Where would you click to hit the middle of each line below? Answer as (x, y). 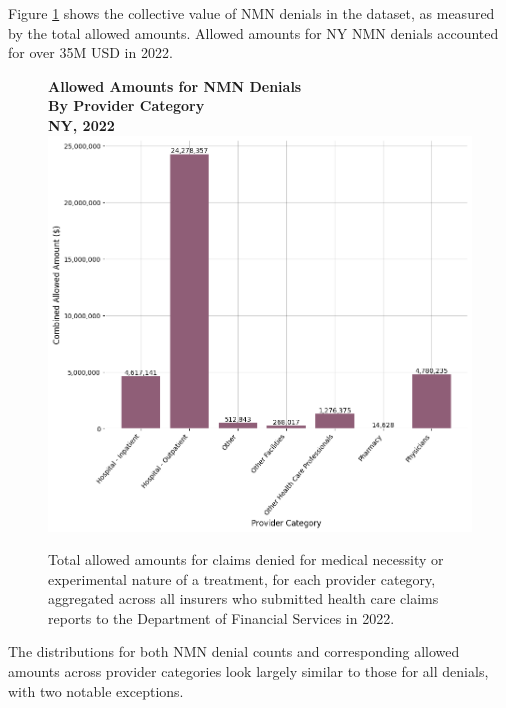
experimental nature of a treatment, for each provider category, (242, 578)
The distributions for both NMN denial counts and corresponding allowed (234, 651)
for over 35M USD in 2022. (90, 52)
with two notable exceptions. (96, 690)
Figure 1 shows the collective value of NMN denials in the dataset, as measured (251, 13)
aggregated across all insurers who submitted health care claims (243, 598)
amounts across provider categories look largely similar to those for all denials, (248, 671)
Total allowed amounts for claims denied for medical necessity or (246, 559)
